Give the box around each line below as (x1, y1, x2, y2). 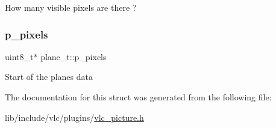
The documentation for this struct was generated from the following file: (5, 91, 272, 103)
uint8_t (5, 50, 34, 62)
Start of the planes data (5, 70, 93, 83)
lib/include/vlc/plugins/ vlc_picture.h (5, 111, 144, 123)
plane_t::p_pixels (40, 50, 107, 62)
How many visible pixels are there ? (5, 1, 137, 13)
